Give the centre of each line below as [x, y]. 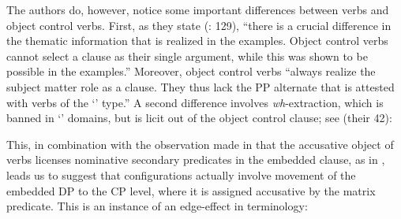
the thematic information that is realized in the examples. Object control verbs [197, 41]
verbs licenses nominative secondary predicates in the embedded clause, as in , [196, 160]
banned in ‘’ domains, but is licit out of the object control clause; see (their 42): [199, 118]
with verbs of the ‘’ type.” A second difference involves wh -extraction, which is [195, 102]
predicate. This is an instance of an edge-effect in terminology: [157, 206]
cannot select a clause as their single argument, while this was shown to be [187, 56]
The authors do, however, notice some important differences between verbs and [198, 9]
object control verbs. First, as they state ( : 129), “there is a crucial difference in [199, 25]
